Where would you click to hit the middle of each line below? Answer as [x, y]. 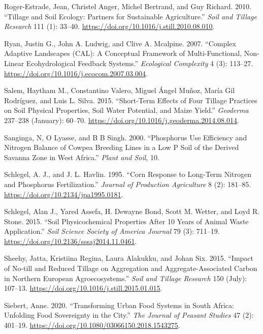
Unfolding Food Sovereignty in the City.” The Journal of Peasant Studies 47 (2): [129, 315]
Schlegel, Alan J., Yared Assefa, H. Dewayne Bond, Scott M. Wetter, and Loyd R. [132, 211]
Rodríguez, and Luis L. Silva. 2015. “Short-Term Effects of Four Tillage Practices [131, 100]
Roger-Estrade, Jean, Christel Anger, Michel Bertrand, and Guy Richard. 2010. [128, 6]
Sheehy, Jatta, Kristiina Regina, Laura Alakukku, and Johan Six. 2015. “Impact [129, 258]
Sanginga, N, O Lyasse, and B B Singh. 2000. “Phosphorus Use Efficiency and [126, 137]
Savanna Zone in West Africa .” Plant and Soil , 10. [82, 157]
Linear [14, 63]
